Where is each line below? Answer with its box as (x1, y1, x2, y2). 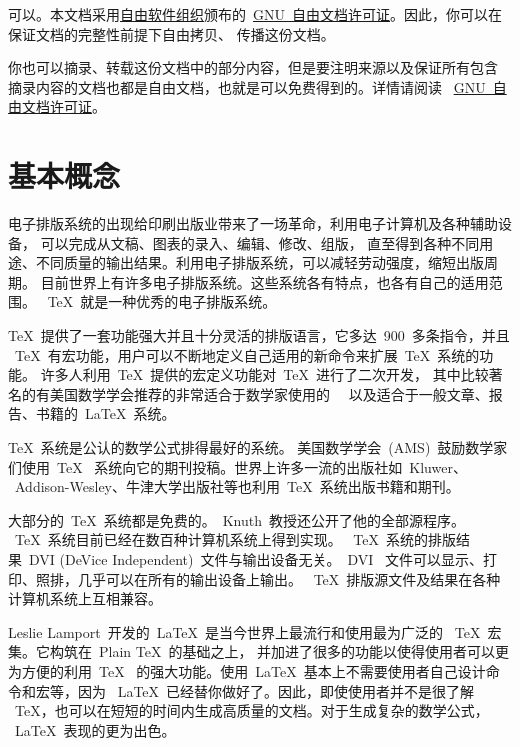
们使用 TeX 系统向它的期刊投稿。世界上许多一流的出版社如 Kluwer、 (8, 456, 467, 477)
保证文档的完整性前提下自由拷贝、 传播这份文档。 (8, 23, 335, 44)
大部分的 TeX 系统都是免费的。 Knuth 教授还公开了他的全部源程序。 (8, 509, 465, 530)
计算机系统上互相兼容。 (8, 588, 162, 609)
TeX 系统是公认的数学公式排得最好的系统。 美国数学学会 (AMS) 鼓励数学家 (8, 437, 508, 458)
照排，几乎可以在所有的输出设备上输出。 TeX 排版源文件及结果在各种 (35, 568, 501, 589)
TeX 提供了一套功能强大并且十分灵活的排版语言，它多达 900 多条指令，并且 (8, 325, 510, 346)
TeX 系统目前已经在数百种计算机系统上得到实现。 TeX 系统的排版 (14, 529, 456, 550)
